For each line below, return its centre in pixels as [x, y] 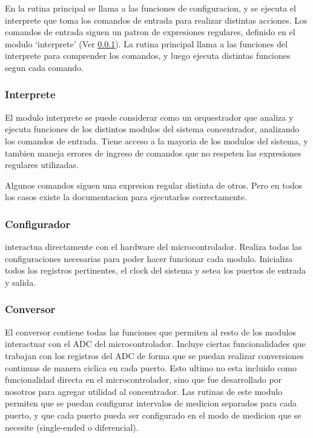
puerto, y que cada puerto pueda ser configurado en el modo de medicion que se [153, 415]
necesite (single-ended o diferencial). [72, 427]
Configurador [38, 224]
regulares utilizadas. [42, 165]
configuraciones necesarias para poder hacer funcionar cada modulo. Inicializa [149, 258]
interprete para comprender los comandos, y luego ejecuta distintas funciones [148, 56]
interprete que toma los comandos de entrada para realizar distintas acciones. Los [156, 20]
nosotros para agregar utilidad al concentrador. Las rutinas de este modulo [144, 391]
